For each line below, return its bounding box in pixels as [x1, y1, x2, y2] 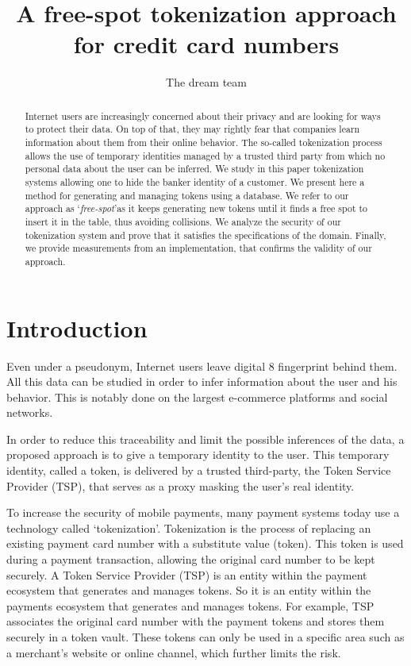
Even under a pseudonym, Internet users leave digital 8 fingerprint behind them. [6, 357, 398, 374]
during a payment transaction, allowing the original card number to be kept [6, 551, 375, 568]
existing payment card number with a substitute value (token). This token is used [6, 535, 404, 552]
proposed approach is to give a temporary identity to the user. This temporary [6, 446, 390, 463]
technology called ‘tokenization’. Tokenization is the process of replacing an [6, 519, 371, 536]
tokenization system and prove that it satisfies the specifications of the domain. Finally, [25, 228, 386, 241]
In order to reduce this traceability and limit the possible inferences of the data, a [6, 430, 405, 447]
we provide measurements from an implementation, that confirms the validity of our [25, 241, 372, 255]
